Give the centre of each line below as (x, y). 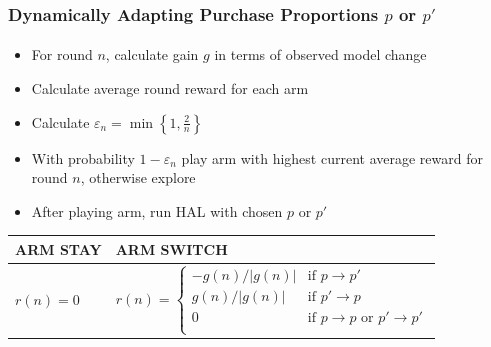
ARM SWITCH (171, 248)
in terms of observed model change (320, 54)
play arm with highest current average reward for (332, 157)
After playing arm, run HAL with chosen (157, 210)
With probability (83, 157)
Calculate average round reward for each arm (170, 88)
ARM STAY (58, 248)
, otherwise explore (138, 177)
